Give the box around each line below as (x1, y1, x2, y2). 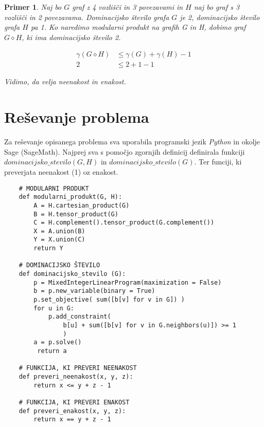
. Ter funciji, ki (194, 156, 242, 167)
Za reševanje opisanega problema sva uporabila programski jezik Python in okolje (4, 136, 260, 147)
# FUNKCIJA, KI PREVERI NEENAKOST (19, 364, 137, 372)
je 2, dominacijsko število (180, 11, 260, 22)
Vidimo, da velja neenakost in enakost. (4, 76, 126, 87)
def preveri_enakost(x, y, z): (19, 407, 126, 415)
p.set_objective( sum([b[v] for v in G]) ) (33, 296, 185, 304)
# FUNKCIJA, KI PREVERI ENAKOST (19, 398, 130, 406)
